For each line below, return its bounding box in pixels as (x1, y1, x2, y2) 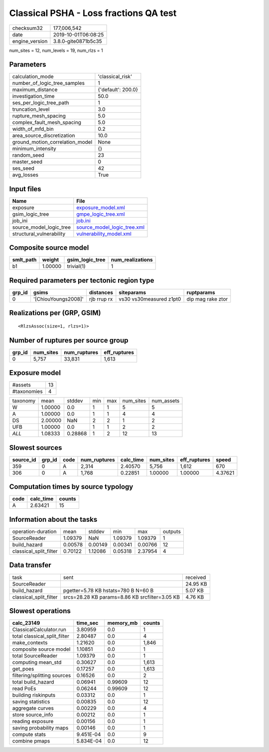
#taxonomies (12, 388, 43, 395)
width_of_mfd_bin (12, 125, 54, 132)
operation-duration (12, 528, 57, 535)
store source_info (12, 712, 53, 719)
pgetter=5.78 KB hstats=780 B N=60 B (63, 587, 154, 594)
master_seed (12, 158, 42, 165)
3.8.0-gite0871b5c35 (53, 37, 102, 44)
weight (42, 256, 59, 263)
